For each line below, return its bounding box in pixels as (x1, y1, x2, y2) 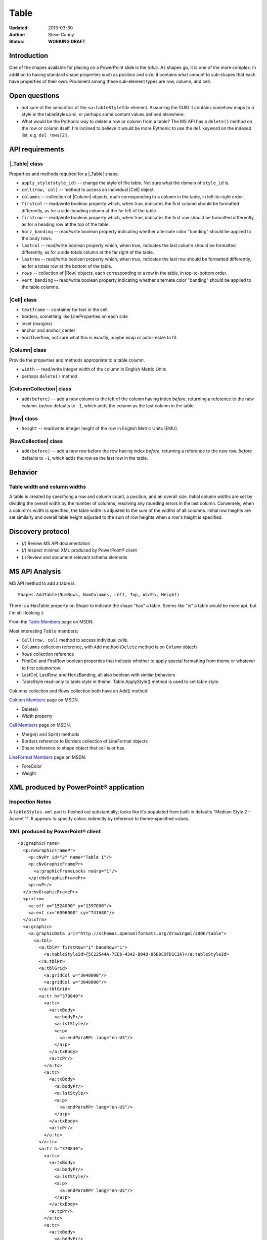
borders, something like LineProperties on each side (21, 313, 128, 319)
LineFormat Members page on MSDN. (9, 754, 87, 760)
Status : (9, 39, 25, 45)
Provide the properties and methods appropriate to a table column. (9, 357, 145, 363)
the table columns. (21, 284, 59, 290)
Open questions (9, 91, 59, 100)
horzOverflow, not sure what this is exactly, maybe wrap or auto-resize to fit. (21, 334, 178, 340)
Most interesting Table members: (9, 628, 79, 634)
